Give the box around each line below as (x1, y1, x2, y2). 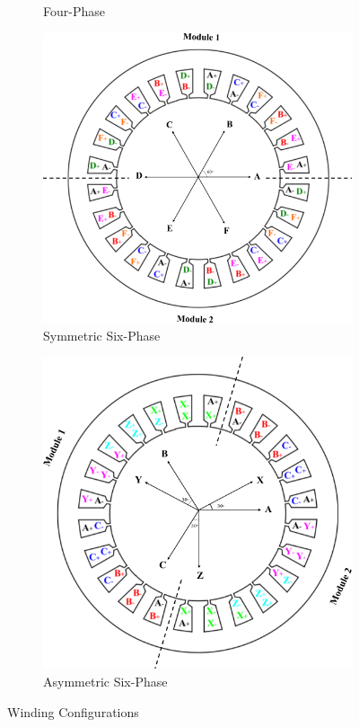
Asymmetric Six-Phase (43, 672, 168, 691)
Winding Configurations (7, 702, 139, 721)
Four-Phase (43, 2, 105, 20)
